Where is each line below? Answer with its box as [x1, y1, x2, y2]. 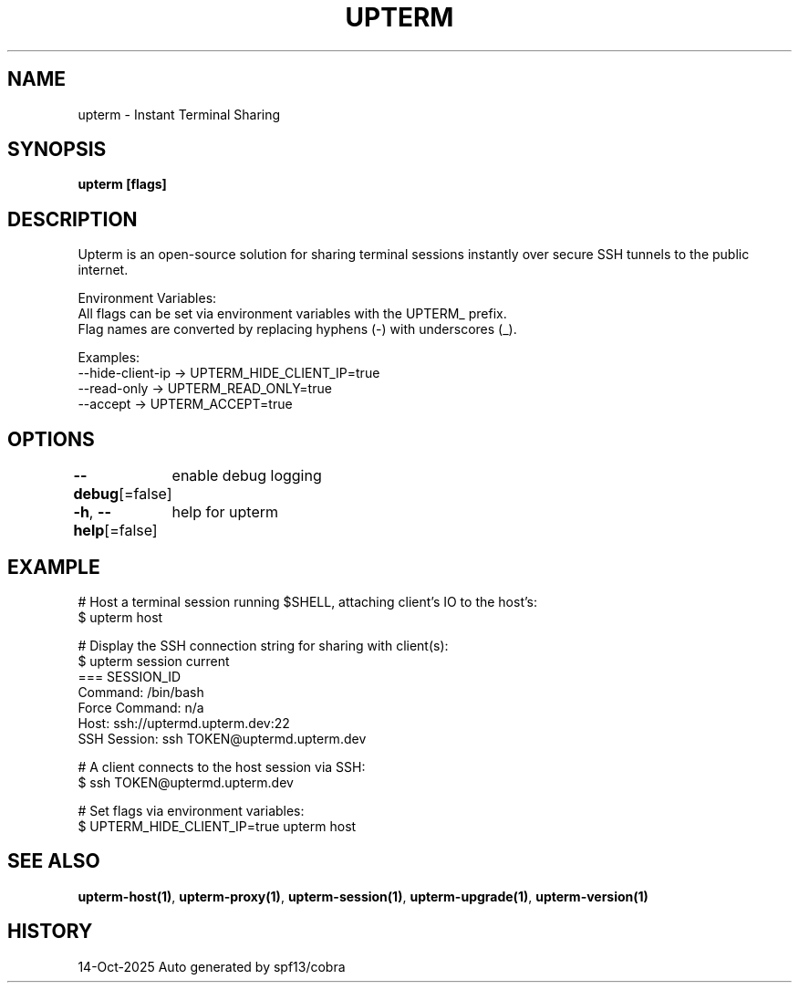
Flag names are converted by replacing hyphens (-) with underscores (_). [78, 321, 517, 338]
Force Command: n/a [78, 699, 204, 715]
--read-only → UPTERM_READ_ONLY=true [78, 380, 332, 397]
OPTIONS [7, 427, 95, 451]
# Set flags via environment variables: [78, 802, 305, 818]
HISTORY [7, 920, 93, 943]
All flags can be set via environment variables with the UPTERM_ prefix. [78, 306, 507, 322]
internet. [78, 262, 129, 278]
